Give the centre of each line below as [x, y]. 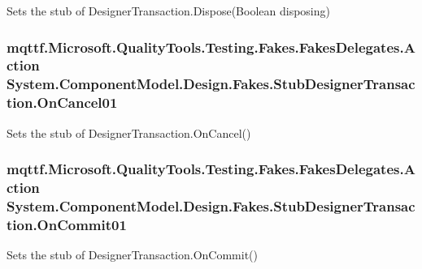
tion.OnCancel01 [62, 102]
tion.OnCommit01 [67, 224]
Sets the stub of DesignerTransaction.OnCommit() [132, 255]
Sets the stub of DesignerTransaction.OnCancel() [129, 132]
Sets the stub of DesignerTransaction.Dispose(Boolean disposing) [168, 11]
